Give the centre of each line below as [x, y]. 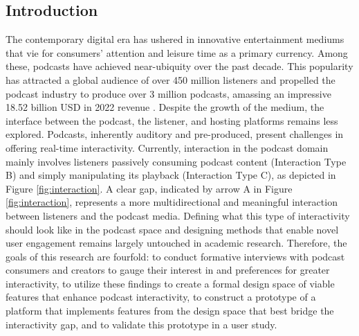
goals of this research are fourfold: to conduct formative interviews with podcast [175, 256]
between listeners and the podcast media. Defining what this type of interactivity [178, 215]
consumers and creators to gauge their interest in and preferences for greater [168, 270]
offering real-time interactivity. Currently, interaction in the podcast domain [167, 147]
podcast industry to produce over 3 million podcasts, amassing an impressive [168, 93]
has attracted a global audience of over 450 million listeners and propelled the [171, 79]
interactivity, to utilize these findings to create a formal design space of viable [170, 283]
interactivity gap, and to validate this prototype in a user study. [141, 324]
